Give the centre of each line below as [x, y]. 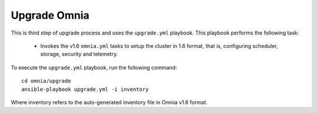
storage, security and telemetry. [79, 54]
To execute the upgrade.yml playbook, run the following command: [94, 67]
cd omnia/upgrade [46, 81]
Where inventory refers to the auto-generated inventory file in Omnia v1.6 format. [109, 102]
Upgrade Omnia [50, 15]
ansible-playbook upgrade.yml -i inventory [85, 89]
